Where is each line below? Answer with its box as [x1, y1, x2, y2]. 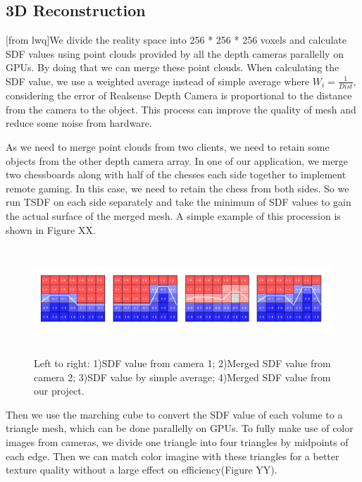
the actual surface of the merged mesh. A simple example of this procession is [6, 209, 341, 223]
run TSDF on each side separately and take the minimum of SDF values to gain [6, 194, 351, 209]
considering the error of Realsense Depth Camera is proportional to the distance [6, 88, 352, 103]
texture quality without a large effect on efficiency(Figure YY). [6, 462, 277, 477]
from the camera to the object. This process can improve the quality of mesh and [6, 101, 356, 116]
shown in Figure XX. [6, 222, 96, 237]
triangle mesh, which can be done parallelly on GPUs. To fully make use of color [6, 421, 354, 435]
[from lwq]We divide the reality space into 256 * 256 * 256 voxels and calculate [6, 32, 347, 47]
